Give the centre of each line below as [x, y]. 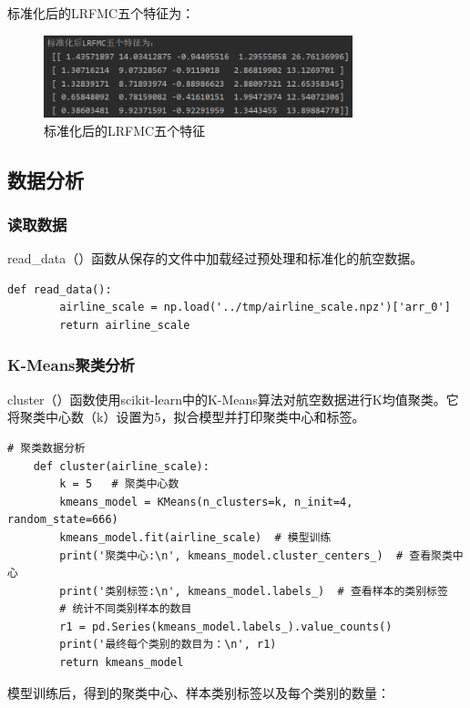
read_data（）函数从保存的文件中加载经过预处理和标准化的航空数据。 [215, 258]
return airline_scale [125, 325]
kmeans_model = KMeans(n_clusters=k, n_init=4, [206, 502]
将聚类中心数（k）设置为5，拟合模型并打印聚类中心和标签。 [186, 417]
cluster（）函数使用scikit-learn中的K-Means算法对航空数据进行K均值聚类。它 [233, 399]
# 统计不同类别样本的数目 [126, 609]
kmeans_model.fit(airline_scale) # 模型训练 [195, 537]
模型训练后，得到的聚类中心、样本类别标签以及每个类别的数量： [199, 692]
